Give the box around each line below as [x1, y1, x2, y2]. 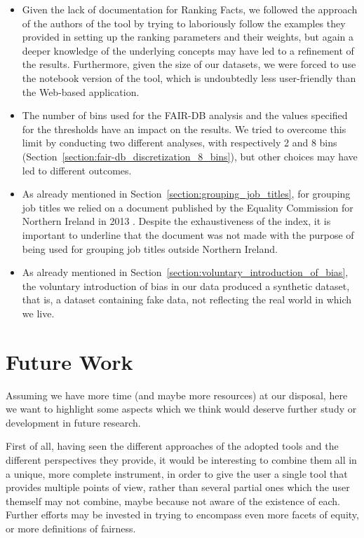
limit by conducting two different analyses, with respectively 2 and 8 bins [22, 135, 337, 150]
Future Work [6, 347, 133, 375]
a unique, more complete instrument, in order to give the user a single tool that [6, 466, 348, 481]
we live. [22, 305, 55, 320]
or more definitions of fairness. [6, 520, 136, 535]
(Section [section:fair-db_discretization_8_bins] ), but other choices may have [22, 149, 358, 163]
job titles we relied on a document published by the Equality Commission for [22, 200, 353, 214]
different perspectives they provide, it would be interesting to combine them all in [6, 452, 357, 467]
